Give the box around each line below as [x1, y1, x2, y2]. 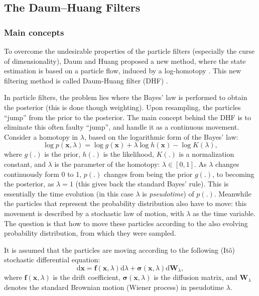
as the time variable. [192, 208, 255, 218]
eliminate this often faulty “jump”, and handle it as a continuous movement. [4, 122, 239, 132]
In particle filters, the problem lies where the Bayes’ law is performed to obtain [4, 92, 247, 103]
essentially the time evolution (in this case [4, 188, 134, 199]
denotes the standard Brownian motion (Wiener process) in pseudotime [4, 281, 224, 292]
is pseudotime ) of [142, 188, 194, 199]
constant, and [4, 158, 46, 169]
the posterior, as [4, 178, 54, 189]
